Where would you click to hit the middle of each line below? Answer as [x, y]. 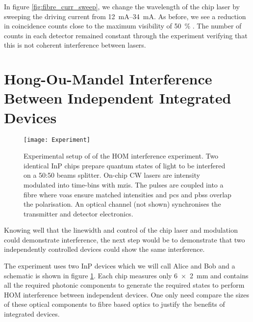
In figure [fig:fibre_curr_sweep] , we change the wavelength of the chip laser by [122, 6]
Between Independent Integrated [118, 98]
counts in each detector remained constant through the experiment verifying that [126, 35]
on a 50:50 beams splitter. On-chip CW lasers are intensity [112, 175]
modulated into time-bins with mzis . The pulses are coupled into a [124, 184]
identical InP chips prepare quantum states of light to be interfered [125, 165]
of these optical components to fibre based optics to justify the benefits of [114, 304]
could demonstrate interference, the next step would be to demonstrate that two [125, 239]
